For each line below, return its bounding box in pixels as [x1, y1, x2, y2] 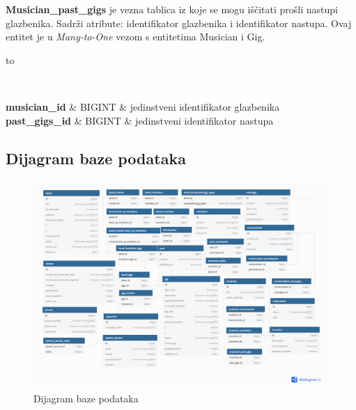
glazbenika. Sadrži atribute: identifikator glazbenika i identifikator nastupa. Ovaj [6, 15, 352, 30]
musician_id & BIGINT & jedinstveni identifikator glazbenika [6, 99, 280, 113]
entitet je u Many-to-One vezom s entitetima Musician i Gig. [6, 29, 265, 44]
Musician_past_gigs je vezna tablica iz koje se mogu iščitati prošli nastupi [6, 2, 338, 16]
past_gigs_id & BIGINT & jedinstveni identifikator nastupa [6, 113, 274, 127]
